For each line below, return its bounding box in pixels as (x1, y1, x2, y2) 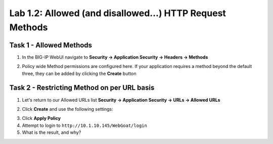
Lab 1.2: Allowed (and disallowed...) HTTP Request (9, 8, 226, 19)
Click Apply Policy (22, 115, 61, 121)
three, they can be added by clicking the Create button (22, 70, 136, 77)
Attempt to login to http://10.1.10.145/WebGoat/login (22, 122, 148, 128)
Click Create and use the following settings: (22, 106, 113, 112)
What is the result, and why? (22, 129, 81, 135)
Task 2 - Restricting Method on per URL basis (9, 84, 155, 92)
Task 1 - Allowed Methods (9, 41, 93, 49)
